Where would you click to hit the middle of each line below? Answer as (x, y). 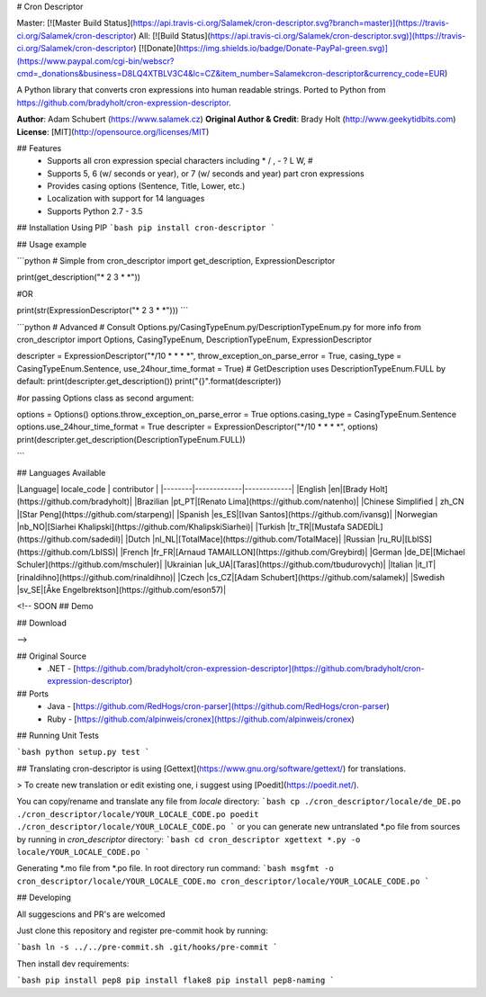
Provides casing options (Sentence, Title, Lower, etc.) (146, 186)
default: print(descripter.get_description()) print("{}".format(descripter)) (149, 382)
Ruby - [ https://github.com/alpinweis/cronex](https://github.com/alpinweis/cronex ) (201, 719)
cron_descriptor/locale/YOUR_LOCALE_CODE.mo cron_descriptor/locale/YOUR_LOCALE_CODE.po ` (223, 881)
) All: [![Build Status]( (172, 35)
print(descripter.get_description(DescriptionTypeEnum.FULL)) (131, 439)
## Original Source (52, 656)
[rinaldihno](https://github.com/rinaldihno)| (96, 577)
